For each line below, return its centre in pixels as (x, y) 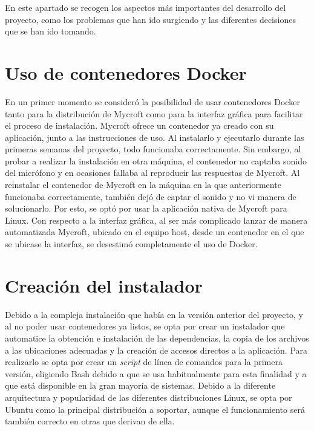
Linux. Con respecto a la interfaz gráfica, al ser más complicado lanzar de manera (156, 220)
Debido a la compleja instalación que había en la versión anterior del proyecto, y (154, 314)
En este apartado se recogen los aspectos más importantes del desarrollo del (146, 7)
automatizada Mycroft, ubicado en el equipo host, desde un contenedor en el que (155, 232)
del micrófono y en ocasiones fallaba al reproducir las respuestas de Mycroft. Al (152, 173)
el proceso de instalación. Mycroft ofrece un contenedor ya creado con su (139, 125)
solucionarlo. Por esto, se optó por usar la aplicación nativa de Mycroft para (146, 208)
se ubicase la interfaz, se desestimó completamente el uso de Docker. (131, 244)
